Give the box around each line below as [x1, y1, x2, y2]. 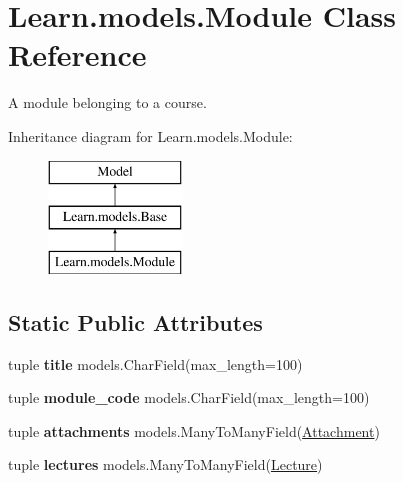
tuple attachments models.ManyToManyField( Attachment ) [8, 420, 380, 441]
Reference [8, 34, 147, 75]
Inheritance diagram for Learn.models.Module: [8, 125, 293, 146]
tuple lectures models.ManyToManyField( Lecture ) [8, 454, 323, 475]
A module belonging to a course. [8, 92, 207, 113]
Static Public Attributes [8, 306, 263, 337]
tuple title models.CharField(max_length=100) [8, 353, 303, 374]
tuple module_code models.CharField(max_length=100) [8, 387, 370, 408]
